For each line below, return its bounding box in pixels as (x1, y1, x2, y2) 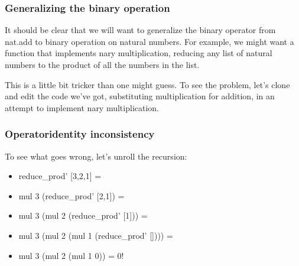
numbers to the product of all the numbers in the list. (5, 59, 200, 70)
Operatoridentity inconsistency (5, 126, 155, 141)
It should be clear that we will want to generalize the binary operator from (5, 24, 276, 36)
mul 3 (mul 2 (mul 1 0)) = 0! (18, 249, 124, 261)
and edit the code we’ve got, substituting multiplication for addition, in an (5, 90, 275, 102)
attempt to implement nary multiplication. (5, 101, 160, 113)
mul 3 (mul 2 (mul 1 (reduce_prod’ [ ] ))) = (18, 229, 173, 241)
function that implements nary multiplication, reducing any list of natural (5, 47, 272, 59)
